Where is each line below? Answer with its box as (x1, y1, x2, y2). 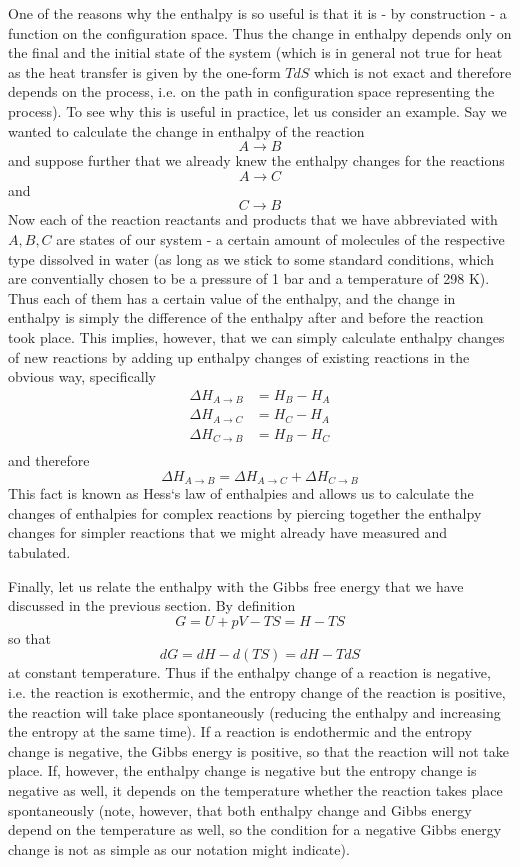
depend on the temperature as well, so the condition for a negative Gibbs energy (8, 819, 502, 840)
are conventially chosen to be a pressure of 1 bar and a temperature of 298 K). (8, 268, 490, 289)
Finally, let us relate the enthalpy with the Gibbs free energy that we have (8, 575, 464, 596)
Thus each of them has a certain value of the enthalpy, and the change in (8, 287, 456, 308)
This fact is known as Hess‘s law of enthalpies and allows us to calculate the (8, 483, 474, 504)
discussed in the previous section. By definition (8, 595, 296, 616)
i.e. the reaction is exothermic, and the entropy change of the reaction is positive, (8, 681, 506, 702)
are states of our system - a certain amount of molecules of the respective (56, 228, 505, 249)
